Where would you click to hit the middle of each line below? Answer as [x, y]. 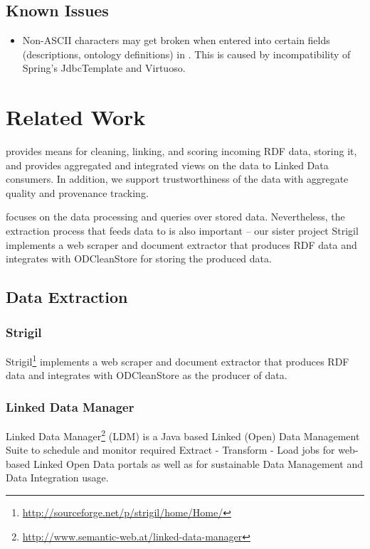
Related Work [76, 117]
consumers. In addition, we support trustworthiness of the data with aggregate [177, 179]
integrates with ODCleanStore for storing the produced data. [139, 258]
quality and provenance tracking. [77, 192]
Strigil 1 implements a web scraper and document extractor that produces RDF [178, 360]
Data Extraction [67, 297]
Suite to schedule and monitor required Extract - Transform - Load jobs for [170, 450]
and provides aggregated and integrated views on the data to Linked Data [167, 165]
